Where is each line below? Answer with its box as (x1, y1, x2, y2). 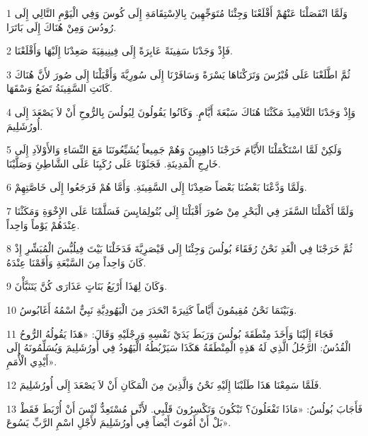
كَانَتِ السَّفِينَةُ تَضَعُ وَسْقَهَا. (6, 81, 113, 95)
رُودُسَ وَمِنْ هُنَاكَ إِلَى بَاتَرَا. (6, 19, 117, 34)
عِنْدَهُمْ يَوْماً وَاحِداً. (6, 217, 80, 232)
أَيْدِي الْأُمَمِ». (6, 353, 57, 368)
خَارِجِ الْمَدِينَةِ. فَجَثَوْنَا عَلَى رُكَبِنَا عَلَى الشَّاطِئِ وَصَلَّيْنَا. (6, 155, 221, 170)
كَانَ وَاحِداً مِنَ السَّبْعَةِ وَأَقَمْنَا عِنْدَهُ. (6, 254, 146, 269)
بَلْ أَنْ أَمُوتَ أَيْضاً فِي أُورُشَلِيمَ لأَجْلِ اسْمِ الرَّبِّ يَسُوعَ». (6, 415, 231, 430)
